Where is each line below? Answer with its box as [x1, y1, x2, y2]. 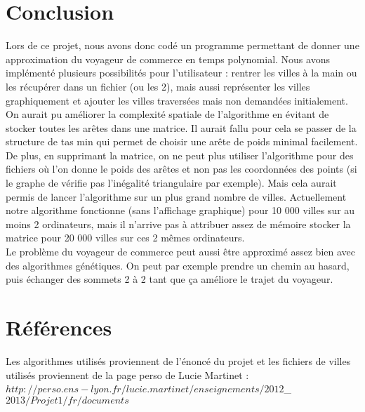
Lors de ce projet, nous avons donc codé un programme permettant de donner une [6, 38, 359, 53]
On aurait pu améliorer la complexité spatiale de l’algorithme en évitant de [6, 107, 329, 121]
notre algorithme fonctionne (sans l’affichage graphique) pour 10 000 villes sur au [6, 203, 355, 218]
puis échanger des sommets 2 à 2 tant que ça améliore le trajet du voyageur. [6, 272, 333, 286]
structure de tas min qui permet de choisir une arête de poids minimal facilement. [6, 134, 358, 149]
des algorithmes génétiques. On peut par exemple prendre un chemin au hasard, [6, 258, 350, 272]
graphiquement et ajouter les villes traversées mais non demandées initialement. [6, 93, 348, 107]
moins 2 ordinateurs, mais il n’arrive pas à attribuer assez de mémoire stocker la [6, 216, 351, 231]
